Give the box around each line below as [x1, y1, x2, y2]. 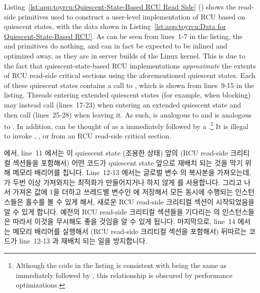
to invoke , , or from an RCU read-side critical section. [4, 130, 171, 141]
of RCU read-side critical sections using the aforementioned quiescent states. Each [4, 70, 255, 80]
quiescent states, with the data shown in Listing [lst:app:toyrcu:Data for [4, 21, 226, 31]
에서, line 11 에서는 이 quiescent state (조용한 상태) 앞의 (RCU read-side [4, 147, 228, 157]
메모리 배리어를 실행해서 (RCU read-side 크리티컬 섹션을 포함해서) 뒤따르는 [12, 225, 247, 236]
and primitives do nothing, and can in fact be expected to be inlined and [4, 40, 227, 51]
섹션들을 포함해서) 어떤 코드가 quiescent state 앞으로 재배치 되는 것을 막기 [12, 157, 243, 167]
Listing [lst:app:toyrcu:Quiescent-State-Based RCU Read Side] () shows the [4, 1, 236, 11]
